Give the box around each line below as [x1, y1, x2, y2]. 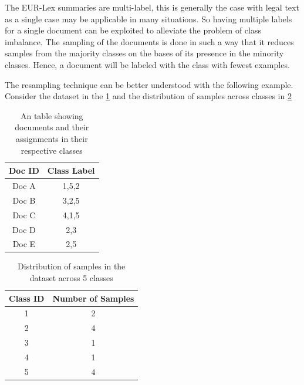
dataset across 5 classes [29, 272, 113, 284]
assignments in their [15, 132, 88, 144]
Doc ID [9, 164, 39, 177]
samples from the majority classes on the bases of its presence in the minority [5, 47, 284, 59]
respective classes [21, 144, 83, 156]
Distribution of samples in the [18, 260, 126, 272]
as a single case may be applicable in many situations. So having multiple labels [5, 12, 292, 25]
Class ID [9, 292, 45, 304]
